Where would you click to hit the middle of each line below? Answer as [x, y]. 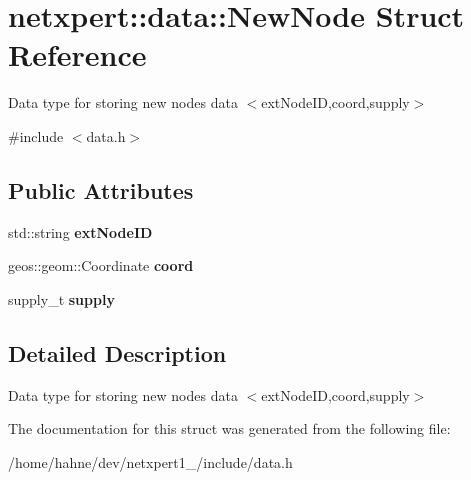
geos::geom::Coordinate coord [101, 265]
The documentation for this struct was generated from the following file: [229, 428]
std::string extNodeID [80, 231]
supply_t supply [61, 298]
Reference [77, 54]
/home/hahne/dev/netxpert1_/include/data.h [150, 461]
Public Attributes [101, 189]
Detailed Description [117, 352]
